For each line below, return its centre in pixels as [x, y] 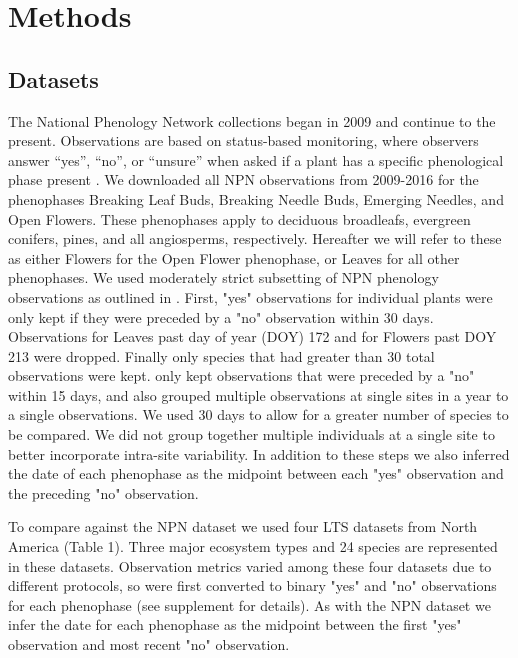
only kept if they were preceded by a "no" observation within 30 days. [221, 316]
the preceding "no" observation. [103, 492]
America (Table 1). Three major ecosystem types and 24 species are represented [253, 546]
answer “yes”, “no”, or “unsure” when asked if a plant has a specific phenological [256, 159]
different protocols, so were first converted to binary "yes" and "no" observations [252, 585]
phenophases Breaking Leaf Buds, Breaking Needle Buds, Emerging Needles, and [256, 198]
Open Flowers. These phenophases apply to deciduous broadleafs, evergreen [239, 218]
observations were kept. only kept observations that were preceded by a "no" [241, 375]
